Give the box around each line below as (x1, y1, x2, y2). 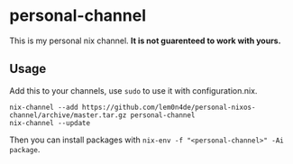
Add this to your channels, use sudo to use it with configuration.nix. (9, 85, 258, 96)
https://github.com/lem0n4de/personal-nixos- (81, 103, 256, 112)
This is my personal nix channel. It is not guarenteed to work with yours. (9, 35, 281, 46)
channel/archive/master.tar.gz (9, 110, 127, 120)
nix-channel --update (9, 118, 91, 127)
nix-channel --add (9, 103, 78, 112)
